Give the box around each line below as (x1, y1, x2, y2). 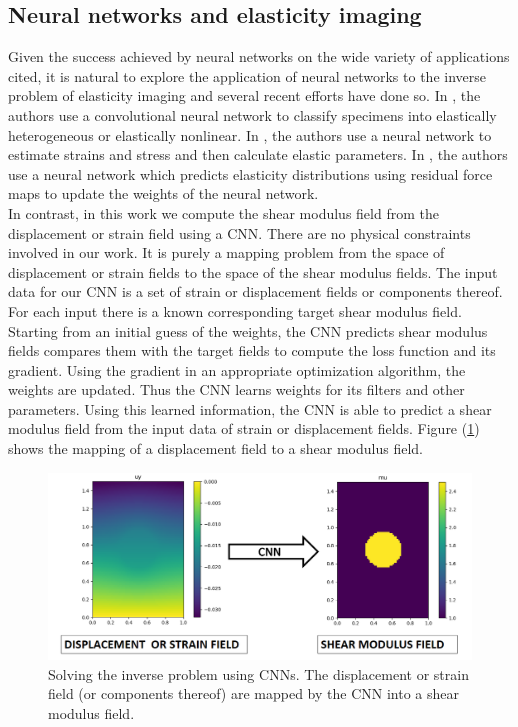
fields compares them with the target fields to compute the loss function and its (8, 340, 496, 361)
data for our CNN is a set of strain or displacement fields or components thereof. (8, 281, 503, 302)
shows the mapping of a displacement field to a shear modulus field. (8, 438, 423, 459)
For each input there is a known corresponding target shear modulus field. (8, 300, 462, 321)
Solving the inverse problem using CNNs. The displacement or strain (48, 663, 469, 684)
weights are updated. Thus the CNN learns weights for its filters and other (8, 379, 465, 400)
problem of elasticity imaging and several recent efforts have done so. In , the (8, 85, 481, 106)
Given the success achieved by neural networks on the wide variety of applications (8, 46, 510, 67)
